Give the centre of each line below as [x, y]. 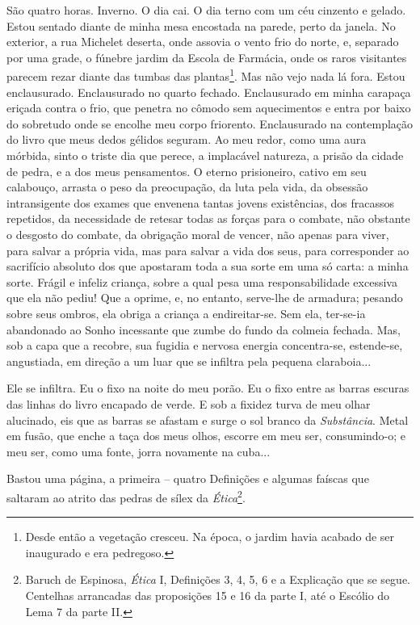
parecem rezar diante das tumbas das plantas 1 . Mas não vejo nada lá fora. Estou [206, 75]
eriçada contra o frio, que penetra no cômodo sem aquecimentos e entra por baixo [209, 108]
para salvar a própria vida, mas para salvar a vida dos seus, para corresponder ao [208, 250]
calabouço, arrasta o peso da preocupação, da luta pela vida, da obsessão [187, 187]
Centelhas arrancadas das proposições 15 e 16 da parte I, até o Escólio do [208, 595]
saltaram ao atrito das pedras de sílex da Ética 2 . [126, 496]
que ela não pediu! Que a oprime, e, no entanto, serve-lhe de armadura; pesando [205, 298]
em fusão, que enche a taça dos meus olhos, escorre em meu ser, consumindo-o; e [206, 436]
